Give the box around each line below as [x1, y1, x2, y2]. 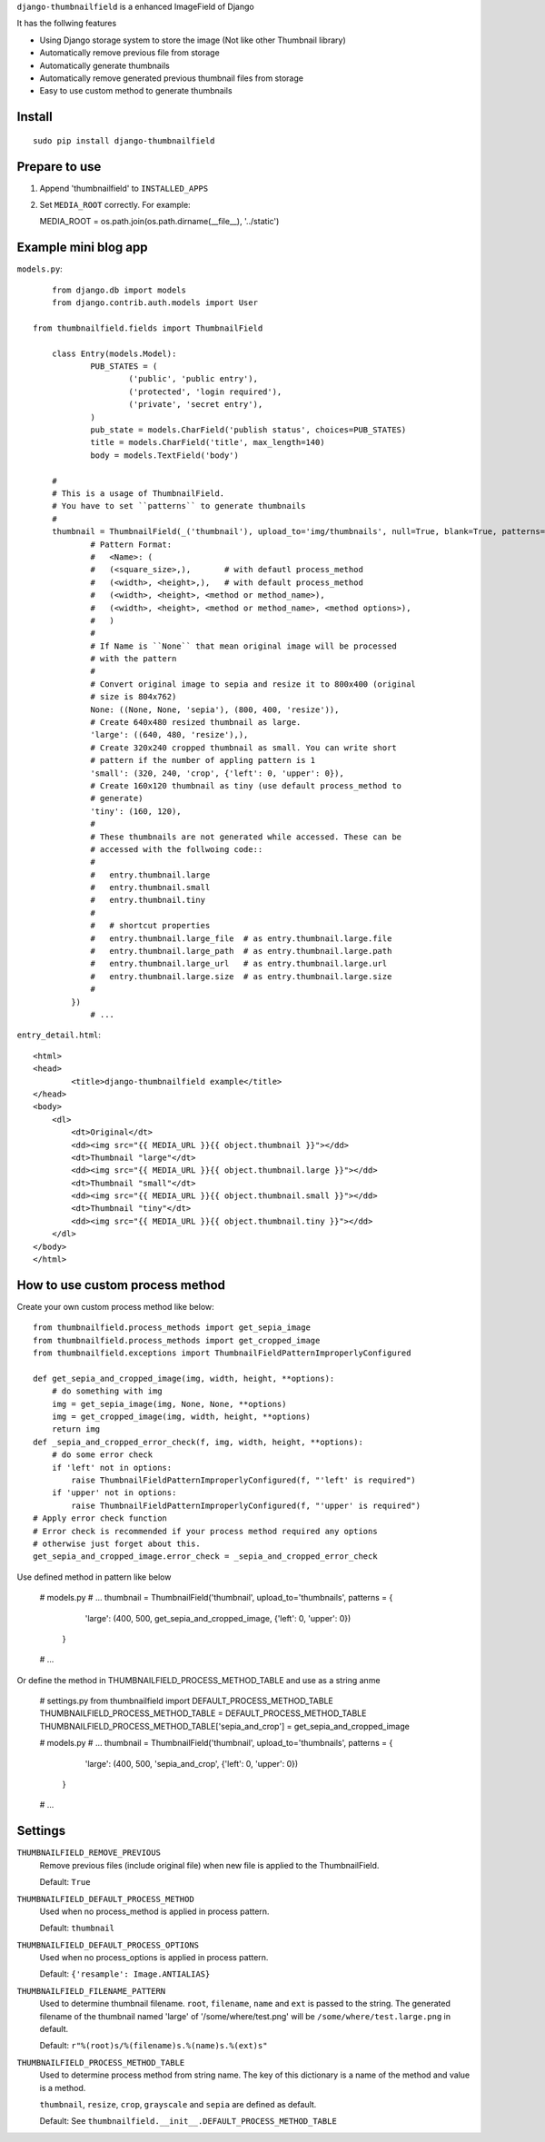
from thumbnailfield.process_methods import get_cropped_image [33, 1335, 321, 1345]
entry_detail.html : [16, 1029, 102, 1040]
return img [51, 1424, 101, 1434]
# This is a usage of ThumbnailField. [51, 488, 225, 499]
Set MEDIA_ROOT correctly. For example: [39, 200, 191, 211]
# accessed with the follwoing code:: [90, 844, 263, 854]
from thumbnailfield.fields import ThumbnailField [33, 322, 263, 333]
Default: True [39, 1877, 91, 1888]
